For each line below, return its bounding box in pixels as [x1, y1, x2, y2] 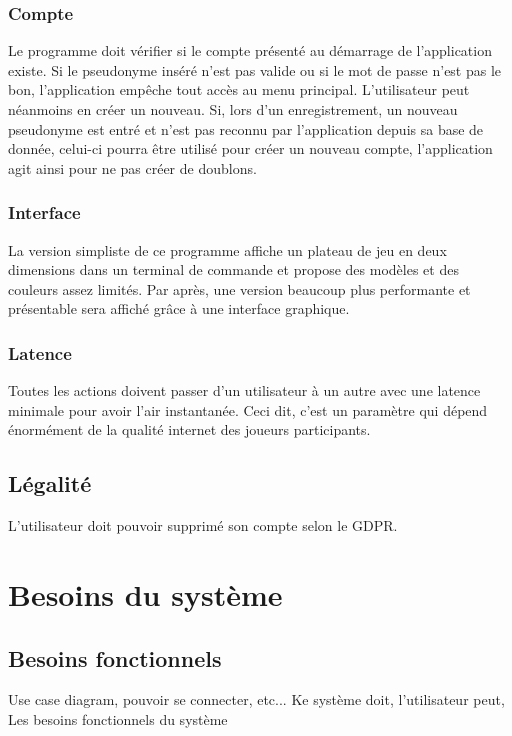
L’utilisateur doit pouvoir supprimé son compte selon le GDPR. [8, 515, 398, 536]
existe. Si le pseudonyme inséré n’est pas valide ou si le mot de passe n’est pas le [8, 59, 502, 80]
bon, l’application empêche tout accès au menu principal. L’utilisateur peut [8, 79, 470, 100]
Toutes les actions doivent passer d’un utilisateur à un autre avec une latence [8, 380, 481, 401]
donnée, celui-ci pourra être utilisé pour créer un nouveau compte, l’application [8, 138, 493, 159]
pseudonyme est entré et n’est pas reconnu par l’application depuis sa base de [8, 118, 484, 139]
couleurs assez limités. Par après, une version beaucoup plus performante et [8, 278, 471, 299]
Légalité [8, 468, 92, 499]
